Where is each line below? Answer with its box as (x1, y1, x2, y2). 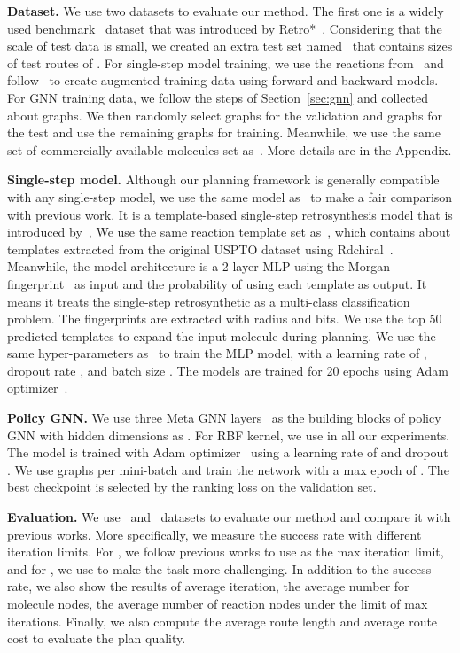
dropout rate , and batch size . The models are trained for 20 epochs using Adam (7, 361, 448, 379)
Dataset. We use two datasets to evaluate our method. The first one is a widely (7, 2, 444, 19)
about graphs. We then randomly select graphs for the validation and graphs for (7, 105, 442, 124)
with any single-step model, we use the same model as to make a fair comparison (7, 187, 453, 206)
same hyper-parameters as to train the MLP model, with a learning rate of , (7, 344, 427, 362)
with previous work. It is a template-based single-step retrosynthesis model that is (7, 205, 453, 223)
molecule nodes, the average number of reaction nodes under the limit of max (7, 595, 428, 612)
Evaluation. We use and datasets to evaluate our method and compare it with (7, 508, 451, 526)
